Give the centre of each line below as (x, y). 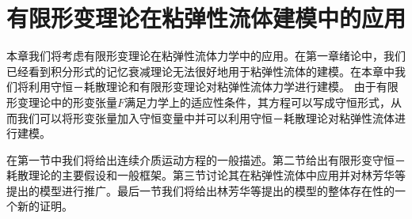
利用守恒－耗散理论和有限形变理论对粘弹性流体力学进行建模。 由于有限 (213, 87)
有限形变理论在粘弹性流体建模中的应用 (206, 18)
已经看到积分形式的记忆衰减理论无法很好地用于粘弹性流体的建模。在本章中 (200, 71)
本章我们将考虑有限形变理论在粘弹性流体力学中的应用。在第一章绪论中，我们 (206, 56)
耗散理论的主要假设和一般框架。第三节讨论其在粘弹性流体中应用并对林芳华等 (206, 175)
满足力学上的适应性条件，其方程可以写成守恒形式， (258, 102)
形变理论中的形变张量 (62, 102)
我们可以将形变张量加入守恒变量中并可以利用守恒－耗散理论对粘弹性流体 (206, 117)
